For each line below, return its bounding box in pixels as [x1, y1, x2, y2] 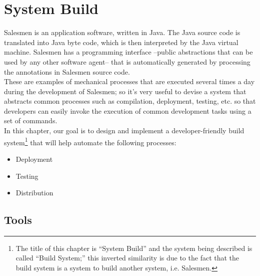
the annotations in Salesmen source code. [4, 66, 130, 77]
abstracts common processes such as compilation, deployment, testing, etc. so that [4, 96, 256, 106]
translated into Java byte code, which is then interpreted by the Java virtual [4, 37, 238, 47]
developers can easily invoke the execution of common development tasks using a [4, 105, 251, 116]
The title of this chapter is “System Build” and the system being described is [15, 242, 252, 253]
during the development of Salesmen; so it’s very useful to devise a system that [4, 86, 246, 96]
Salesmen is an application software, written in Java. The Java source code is [4, 27, 240, 38]
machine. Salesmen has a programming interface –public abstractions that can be [4, 47, 253, 57]
